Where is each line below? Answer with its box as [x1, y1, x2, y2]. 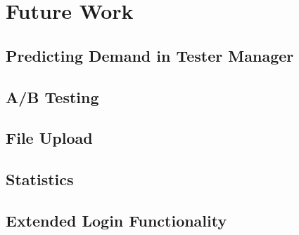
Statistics [6, 168, 74, 190]
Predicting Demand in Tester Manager [6, 44, 294, 66]
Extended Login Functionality [6, 209, 227, 231]
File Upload [6, 127, 93, 149]
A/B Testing [6, 86, 99, 107]
